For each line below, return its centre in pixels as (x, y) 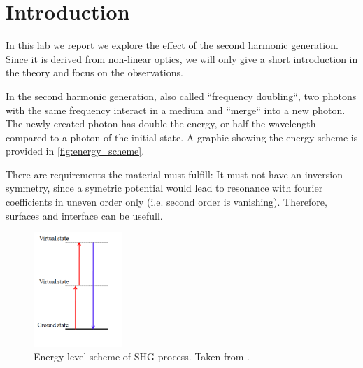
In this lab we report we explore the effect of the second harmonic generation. (172, 45)
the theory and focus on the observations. (94, 72)
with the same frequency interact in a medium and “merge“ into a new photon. (176, 109)
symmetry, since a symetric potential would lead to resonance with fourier (164, 188)
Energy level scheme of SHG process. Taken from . (142, 356)
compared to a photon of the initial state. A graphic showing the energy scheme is (182, 137)
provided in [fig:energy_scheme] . (75, 151)
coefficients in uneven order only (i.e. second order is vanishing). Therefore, (166, 202)
